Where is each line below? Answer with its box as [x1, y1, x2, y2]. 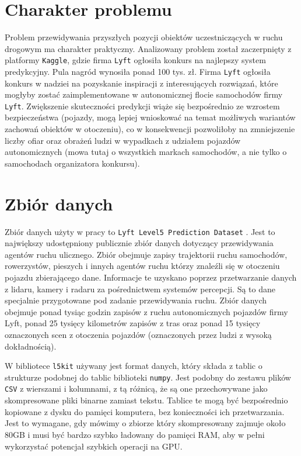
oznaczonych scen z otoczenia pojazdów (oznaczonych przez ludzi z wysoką [5, 328, 272, 340]
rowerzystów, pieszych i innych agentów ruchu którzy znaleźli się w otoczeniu [5, 260, 280, 272]
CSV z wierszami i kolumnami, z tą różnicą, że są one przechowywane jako [5, 382, 268, 395]
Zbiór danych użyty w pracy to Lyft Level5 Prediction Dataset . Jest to [5, 225, 275, 237]
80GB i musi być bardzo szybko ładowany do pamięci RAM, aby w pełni [5, 428, 265, 440]
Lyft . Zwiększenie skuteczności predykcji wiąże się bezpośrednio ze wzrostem [5, 99, 280, 112]
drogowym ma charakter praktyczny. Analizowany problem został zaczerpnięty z [5, 42, 292, 54]
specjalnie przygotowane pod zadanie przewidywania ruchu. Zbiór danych [5, 294, 267, 306]
